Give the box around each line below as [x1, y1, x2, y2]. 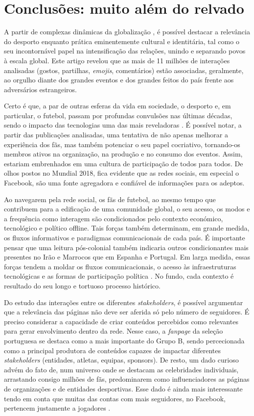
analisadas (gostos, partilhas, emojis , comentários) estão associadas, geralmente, [4, 65, 244, 75]
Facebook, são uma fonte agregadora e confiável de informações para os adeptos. [4, 178, 245, 188]
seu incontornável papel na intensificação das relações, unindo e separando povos [4, 46, 246, 56]
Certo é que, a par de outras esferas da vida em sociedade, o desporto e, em [4, 101, 231, 111]
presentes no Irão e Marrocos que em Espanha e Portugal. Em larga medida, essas [4, 252, 250, 262]
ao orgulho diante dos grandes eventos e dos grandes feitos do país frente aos [4, 75, 234, 85]
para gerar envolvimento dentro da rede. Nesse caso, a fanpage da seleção [4, 326, 223, 336]
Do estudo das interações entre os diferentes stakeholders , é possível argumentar [4, 297, 243, 307]
